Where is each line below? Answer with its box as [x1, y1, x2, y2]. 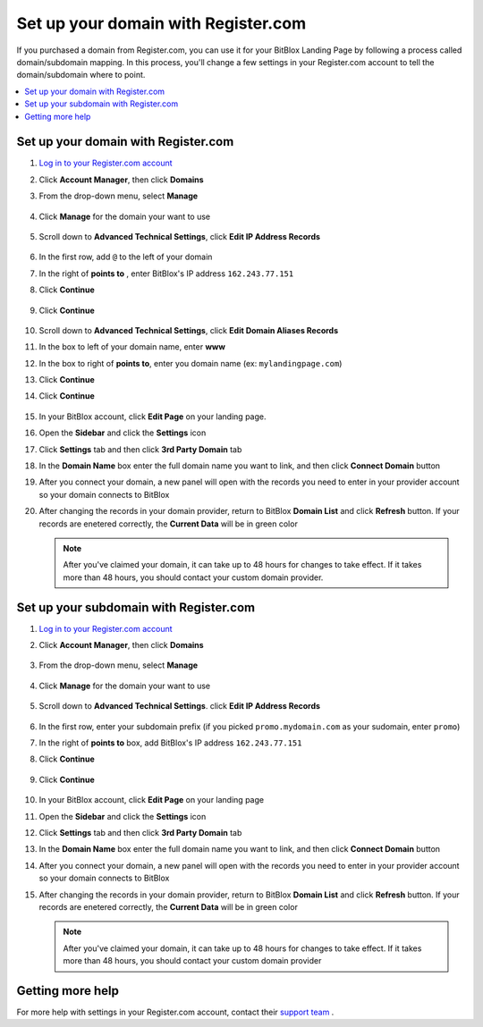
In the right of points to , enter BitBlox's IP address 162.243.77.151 [38, 268, 294, 279]
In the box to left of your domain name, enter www [38, 341, 225, 352]
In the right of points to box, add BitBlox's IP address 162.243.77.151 [38, 737, 302, 748]
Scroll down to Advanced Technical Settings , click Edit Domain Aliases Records [38, 324, 339, 335]
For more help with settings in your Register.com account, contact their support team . [16, 1006, 335, 1018]
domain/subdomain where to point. [16, 70, 146, 80]
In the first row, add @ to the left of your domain [38, 251, 213, 263]
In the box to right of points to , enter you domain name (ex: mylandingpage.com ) [38, 358, 343, 368]
